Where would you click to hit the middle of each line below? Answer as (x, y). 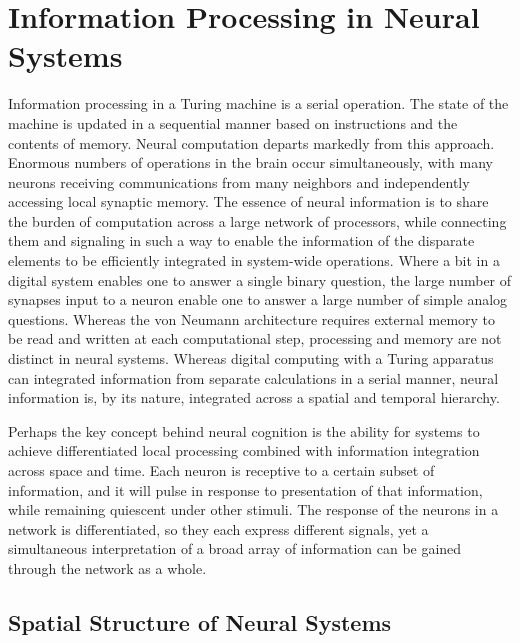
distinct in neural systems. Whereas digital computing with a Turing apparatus (251, 358)
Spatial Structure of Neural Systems (200, 621)
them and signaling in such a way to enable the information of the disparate (241, 240)
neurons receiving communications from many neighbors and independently (239, 181)
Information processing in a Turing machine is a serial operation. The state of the (258, 103)
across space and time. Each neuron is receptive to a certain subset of (221, 470)
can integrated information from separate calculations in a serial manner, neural (253, 377)
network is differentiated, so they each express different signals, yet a (218, 528)
